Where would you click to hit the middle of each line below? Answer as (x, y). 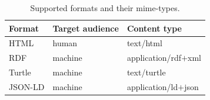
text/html (144, 43)
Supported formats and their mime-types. (105, 8)
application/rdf (154, 58)
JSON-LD (27, 86)
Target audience (86, 28)
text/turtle (146, 72)
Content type (154, 28)
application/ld (152, 86)
